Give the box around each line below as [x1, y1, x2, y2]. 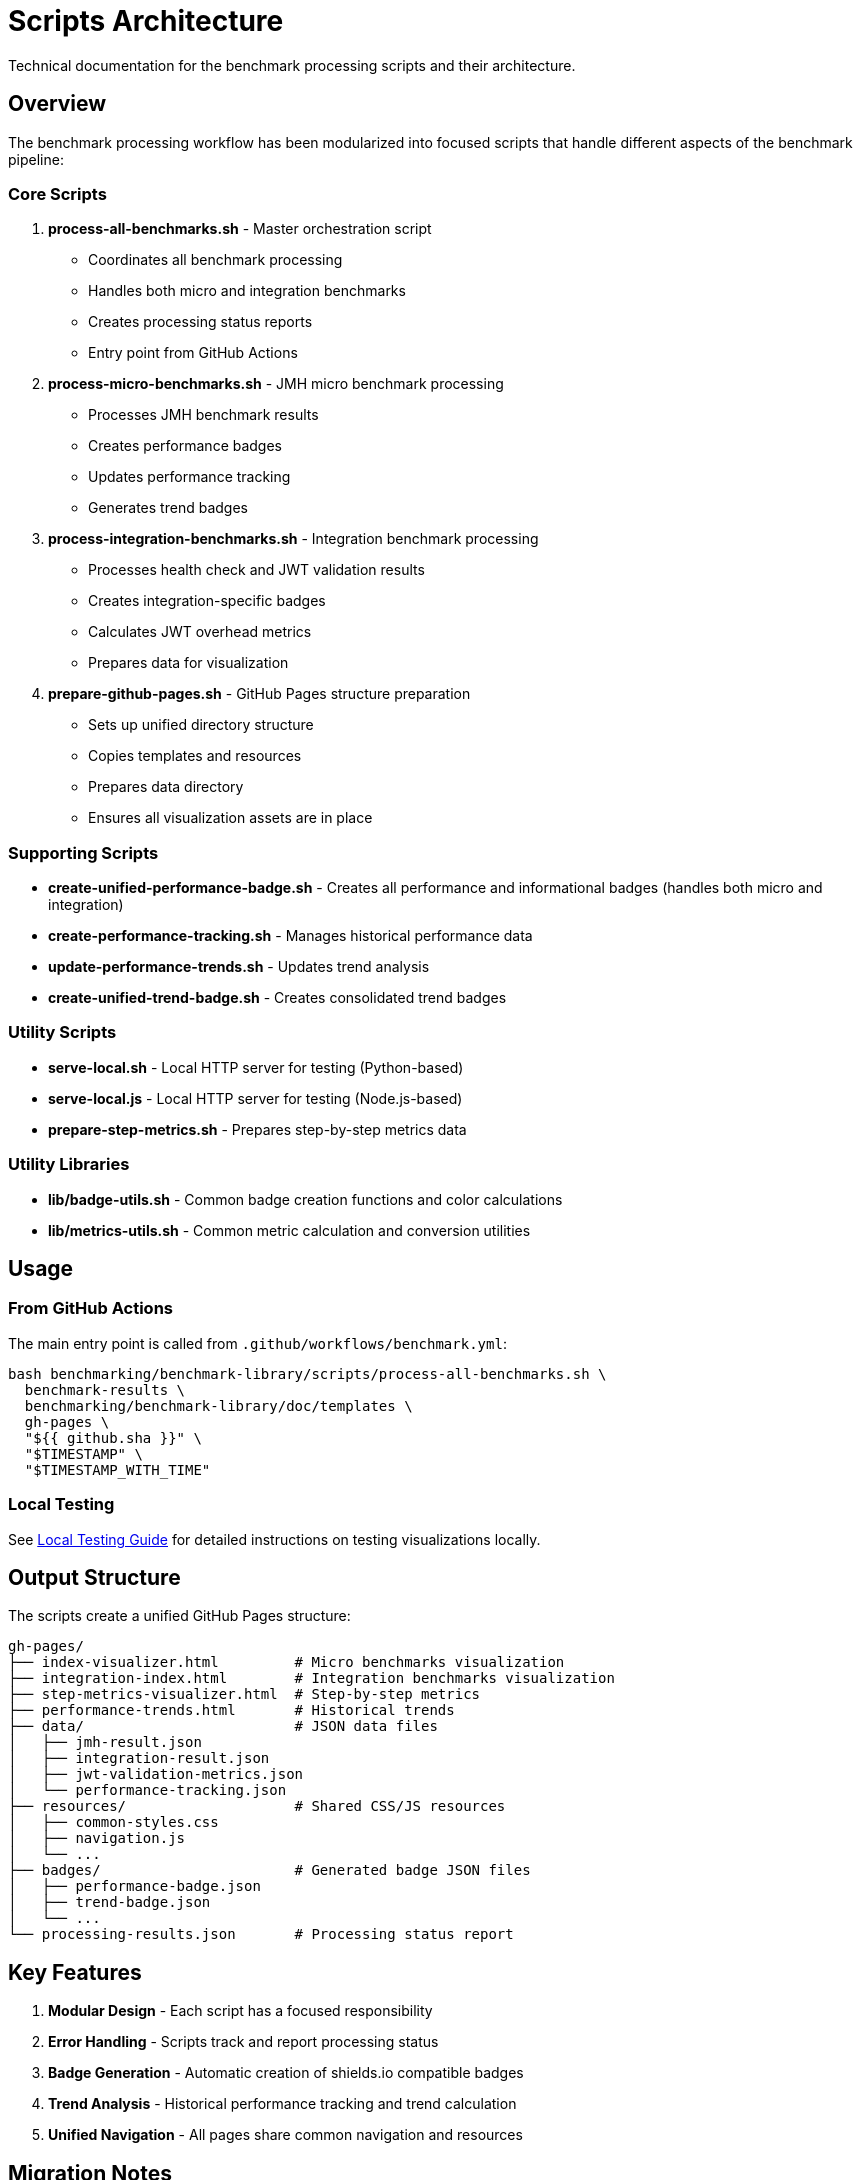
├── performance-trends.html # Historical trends [8, 1702, 455, 1719]
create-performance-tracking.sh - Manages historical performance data [48, 927, 533, 945]
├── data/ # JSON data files [8, 1718, 438, 1735]
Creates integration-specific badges [88, 592, 326, 610]
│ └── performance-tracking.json [8, 1782, 287, 1799]
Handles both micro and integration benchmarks [88, 282, 406, 300]
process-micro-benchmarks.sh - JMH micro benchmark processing [48, 375, 504, 393]
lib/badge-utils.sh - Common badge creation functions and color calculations [48, 1190, 563, 1208]
